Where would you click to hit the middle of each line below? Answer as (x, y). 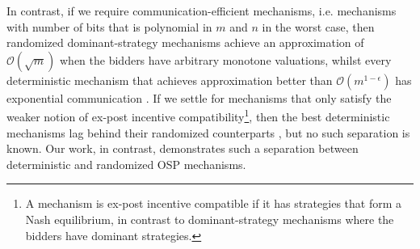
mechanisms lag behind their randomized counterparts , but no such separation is (208, 132)
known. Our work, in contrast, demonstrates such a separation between (183, 148)
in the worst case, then (318, 26)
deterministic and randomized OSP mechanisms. (126, 164)
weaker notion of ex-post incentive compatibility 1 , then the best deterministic (198, 116)
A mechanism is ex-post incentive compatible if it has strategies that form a (214, 203)
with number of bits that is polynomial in (109, 26)
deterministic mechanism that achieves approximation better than (170, 80)
